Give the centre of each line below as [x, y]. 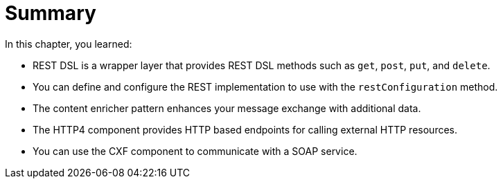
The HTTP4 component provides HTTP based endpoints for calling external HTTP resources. [245, 129]
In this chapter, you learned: [69, 44]
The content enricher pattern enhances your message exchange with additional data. [227, 108]
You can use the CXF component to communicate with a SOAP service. [195, 151]
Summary [51, 13]
